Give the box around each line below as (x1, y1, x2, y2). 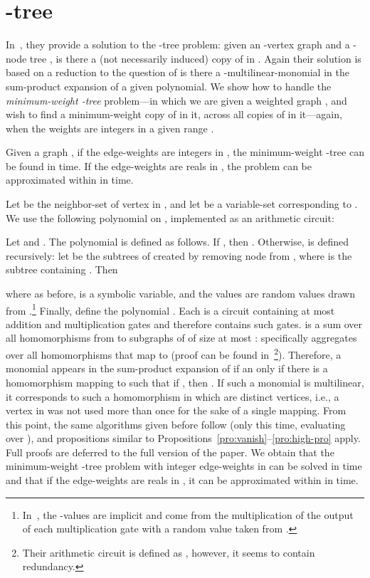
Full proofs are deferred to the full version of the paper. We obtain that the (6, 444, 334, 459)
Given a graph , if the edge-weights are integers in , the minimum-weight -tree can (6, 144, 364, 159)
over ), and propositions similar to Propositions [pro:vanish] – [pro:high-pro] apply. (6, 431, 361, 446)
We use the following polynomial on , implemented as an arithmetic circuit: (6, 210, 334, 225)
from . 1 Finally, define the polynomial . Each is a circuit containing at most (6, 300, 335, 317)
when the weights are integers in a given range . (6, 120, 214, 135)
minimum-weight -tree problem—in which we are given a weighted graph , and (6, 93, 347, 107)
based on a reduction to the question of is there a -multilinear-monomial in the (6, 65, 349, 80)
